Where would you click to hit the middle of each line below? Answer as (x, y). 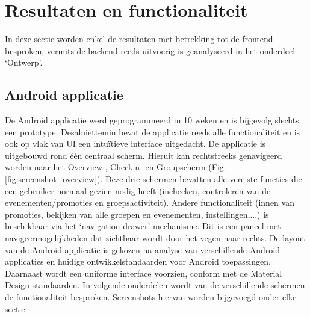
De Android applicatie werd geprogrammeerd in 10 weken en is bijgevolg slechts (152, 120)
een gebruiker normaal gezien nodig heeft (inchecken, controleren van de (138, 190)
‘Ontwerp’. (24, 62)
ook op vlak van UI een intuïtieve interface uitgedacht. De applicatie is (135, 143)
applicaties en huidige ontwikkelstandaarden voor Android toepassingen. (138, 261)
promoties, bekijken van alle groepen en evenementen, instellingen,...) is (137, 214)
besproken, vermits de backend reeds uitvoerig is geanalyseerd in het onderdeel (150, 50)
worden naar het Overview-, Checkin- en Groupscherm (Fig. (116, 167)
